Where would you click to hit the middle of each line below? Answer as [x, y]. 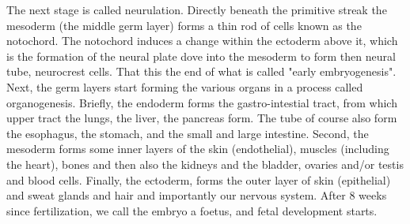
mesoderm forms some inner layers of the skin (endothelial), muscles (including [198, 149]
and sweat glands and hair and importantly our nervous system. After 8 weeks [197, 195]
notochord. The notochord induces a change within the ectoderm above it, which [202, 41]
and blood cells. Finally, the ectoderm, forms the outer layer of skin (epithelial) [199, 179]
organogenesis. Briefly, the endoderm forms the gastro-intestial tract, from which [202, 102]
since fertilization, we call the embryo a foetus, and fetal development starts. [192, 210]
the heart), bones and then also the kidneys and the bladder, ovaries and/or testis [205, 164]
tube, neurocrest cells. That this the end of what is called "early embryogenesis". [201, 71]
